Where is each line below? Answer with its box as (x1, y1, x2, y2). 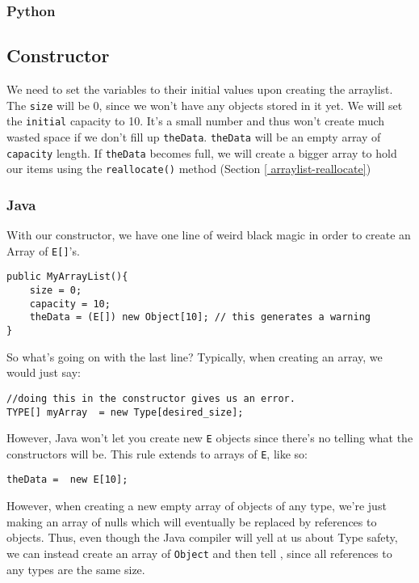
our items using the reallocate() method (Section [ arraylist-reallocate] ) (6, 160, 371, 177)
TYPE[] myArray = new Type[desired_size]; (6, 406, 244, 418)
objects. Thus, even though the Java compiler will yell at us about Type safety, (6, 529, 398, 546)
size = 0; (29, 285, 82, 297)
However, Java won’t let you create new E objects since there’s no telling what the (6, 429, 413, 446)
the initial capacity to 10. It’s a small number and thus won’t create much (6, 112, 385, 129)
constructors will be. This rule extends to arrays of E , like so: (6, 445, 308, 462)
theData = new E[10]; (6, 474, 128, 486)
